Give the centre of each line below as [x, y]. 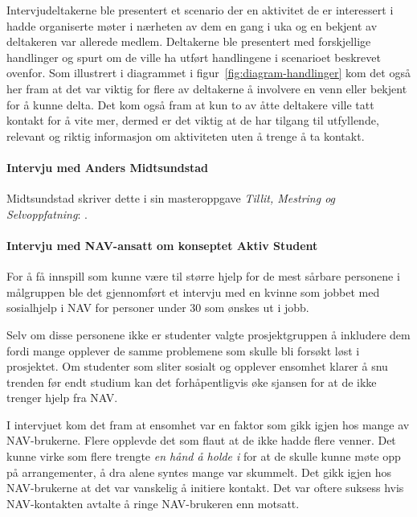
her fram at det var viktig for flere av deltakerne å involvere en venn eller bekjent [207, 88]
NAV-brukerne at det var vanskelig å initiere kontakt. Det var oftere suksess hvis [205, 488]
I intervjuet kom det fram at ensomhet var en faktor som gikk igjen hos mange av [208, 424]
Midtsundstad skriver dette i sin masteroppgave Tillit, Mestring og [171, 198]
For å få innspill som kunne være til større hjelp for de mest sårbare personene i [203, 276]
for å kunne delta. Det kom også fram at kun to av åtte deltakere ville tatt [190, 104]
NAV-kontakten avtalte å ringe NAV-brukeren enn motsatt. [153, 503]
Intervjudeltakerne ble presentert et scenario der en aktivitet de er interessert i [200, 10]
